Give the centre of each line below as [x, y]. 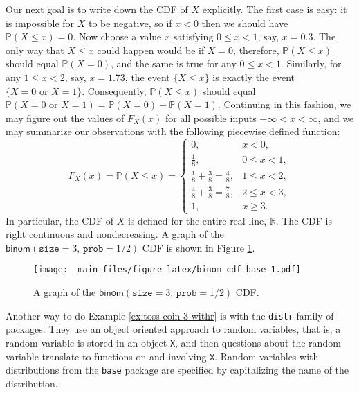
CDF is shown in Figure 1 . [199, 247]
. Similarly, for [311, 63]
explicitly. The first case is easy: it [275, 9]
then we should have [245, 23]
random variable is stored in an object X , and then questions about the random [173, 342]
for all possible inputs [211, 117]
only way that [35, 50]
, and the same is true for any [174, 63]
